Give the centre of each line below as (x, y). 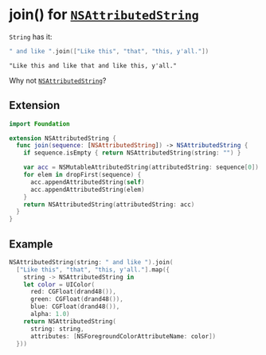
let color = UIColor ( (59, 284)
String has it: (31, 37)
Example (31, 244)
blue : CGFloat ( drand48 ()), (75, 307)
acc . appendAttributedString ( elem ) (88, 189)
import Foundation (39, 124)
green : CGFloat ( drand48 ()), (77, 299)
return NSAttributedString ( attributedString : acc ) (109, 205)
